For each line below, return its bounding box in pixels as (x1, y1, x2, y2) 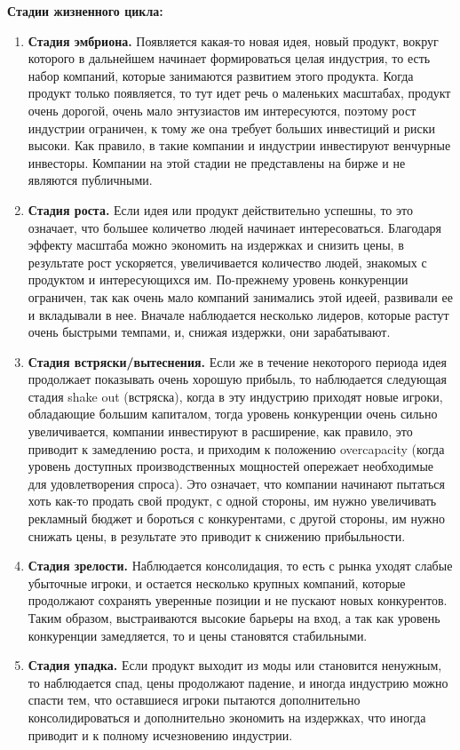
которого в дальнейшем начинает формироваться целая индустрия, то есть (28, 49, 431, 68)
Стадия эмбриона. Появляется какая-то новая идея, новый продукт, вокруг (28, 31, 439, 50)
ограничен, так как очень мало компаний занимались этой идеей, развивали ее (28, 287, 453, 306)
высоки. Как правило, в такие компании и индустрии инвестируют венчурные (28, 136, 451, 155)
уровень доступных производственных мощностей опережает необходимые (28, 457, 434, 475)
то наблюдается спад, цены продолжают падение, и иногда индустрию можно (28, 673, 448, 691)
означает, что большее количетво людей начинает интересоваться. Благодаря (28, 218, 441, 236)
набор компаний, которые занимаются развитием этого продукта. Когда (28, 66, 414, 84)
